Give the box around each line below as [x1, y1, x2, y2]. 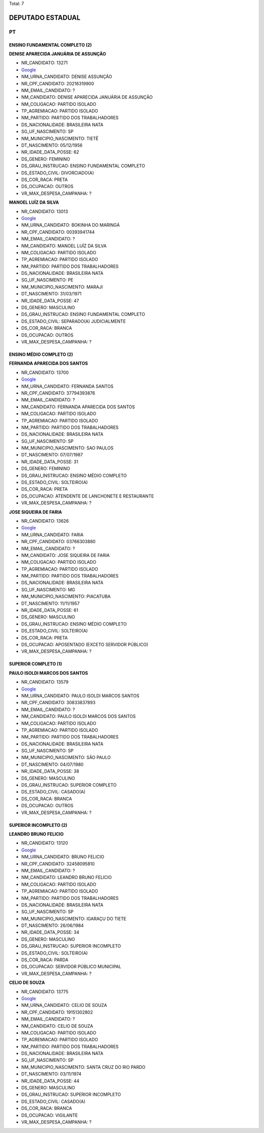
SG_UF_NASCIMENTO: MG [21, 586, 75, 592]
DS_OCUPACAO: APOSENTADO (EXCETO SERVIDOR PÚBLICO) [21, 642, 149, 647]
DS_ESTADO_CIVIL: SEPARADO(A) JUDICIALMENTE [21, 318, 126, 324]
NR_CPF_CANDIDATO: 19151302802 [21, 1009, 93, 1015]
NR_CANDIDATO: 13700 [21, 369, 69, 375]
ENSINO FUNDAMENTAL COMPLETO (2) [9, 42, 92, 48]
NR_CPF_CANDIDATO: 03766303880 [21, 539, 96, 545]
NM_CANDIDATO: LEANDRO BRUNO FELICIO [21, 874, 112, 880]
